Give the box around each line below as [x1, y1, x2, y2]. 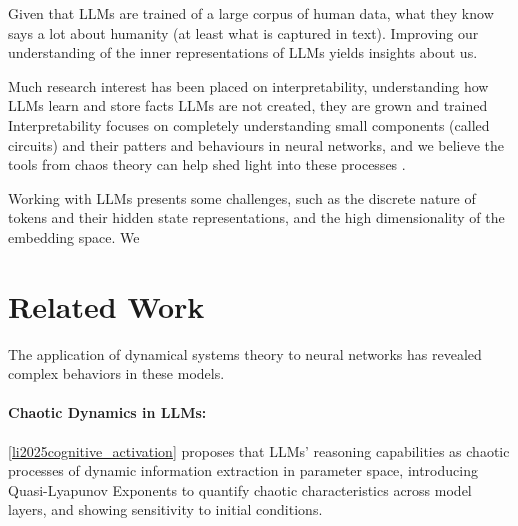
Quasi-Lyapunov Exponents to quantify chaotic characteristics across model [8, 479, 472, 500]
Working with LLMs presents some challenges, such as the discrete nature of [8, 187, 476, 208]
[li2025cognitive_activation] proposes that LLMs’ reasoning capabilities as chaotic [8, 440, 510, 461]
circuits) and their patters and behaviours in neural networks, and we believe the [8, 134, 505, 155]
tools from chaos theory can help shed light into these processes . [8, 154, 406, 175]
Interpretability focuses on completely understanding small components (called [8, 114, 490, 135]
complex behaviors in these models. [8, 363, 225, 384]
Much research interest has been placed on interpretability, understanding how [8, 75, 489, 96]
